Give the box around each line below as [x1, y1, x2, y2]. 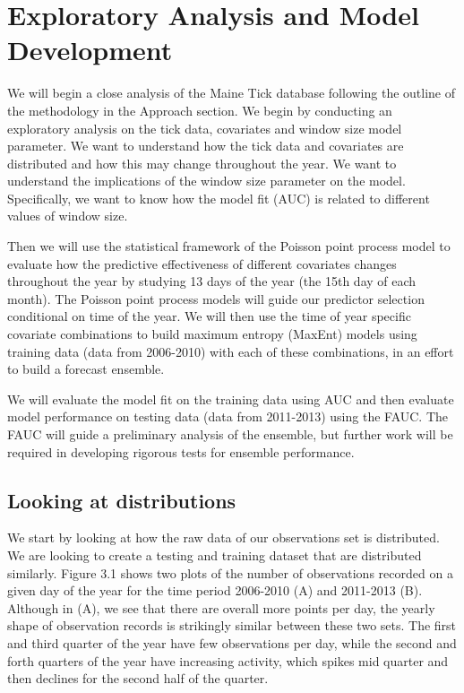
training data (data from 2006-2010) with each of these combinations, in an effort [7, 342, 454, 360]
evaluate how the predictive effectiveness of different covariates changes [7, 254, 397, 273]
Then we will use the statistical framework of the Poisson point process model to [7, 237, 451, 256]
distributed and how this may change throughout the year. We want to [7, 153, 397, 172]
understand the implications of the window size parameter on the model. [7, 171, 406, 190]
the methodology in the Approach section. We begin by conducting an [7, 100, 392, 119]
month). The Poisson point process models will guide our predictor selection [7, 289, 425, 308]
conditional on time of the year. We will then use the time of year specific [7, 307, 411, 325]
